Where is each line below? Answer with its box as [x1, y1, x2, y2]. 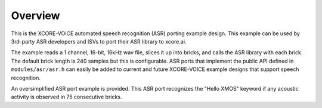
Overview [11, 9, 60, 22]
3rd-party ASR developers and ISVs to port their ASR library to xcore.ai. [11, 38, 187, 45]
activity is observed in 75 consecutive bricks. [11, 93, 122, 101]
